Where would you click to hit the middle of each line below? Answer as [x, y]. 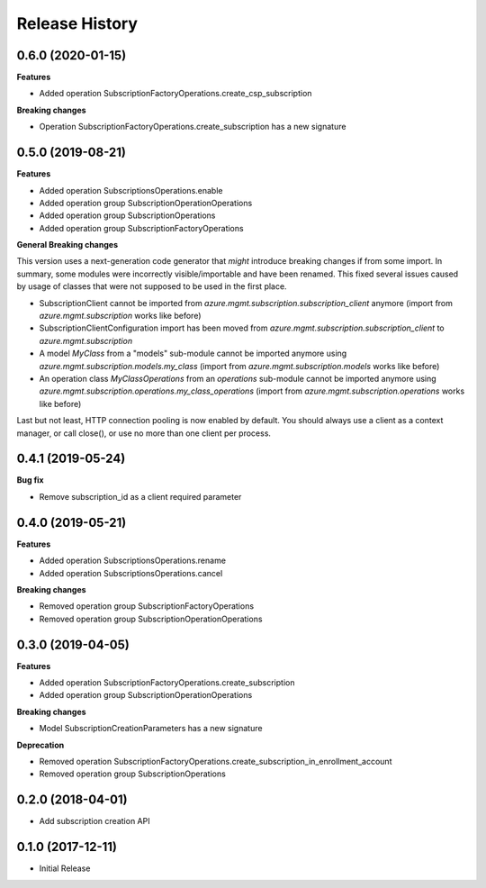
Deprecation [40, 745]
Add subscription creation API [94, 821]
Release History [77, 23]
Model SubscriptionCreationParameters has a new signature [151, 729]
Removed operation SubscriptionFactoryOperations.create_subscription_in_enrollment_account [216, 761]
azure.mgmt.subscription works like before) [120, 316]
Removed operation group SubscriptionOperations [133, 774]
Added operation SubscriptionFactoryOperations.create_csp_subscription [175, 94]
